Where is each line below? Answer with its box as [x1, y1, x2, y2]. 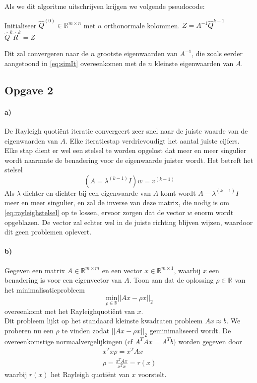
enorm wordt [194, 207, 234, 218]
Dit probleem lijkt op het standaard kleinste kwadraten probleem [4, 315, 203, 326]
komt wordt [160, 187, 196, 198]
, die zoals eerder [192, 48, 243, 59]
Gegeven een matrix [4, 265, 65, 275]
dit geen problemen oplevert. [4, 227, 92, 237]
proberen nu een [4, 325, 54, 335]
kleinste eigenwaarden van [154, 58, 234, 68]
